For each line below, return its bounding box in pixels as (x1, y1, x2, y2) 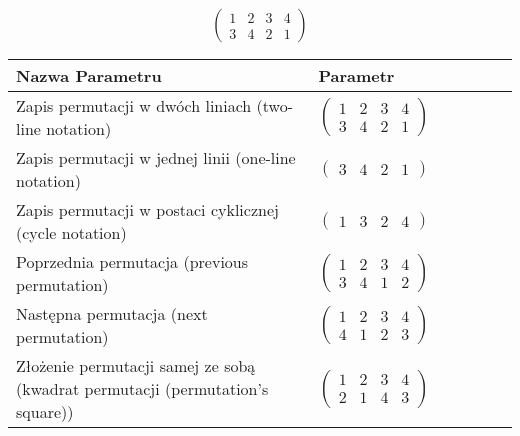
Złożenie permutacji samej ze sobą (16, 354, 256, 378)
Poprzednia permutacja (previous (16, 250, 249, 274)
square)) (16, 400, 74, 424)
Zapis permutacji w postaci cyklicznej (16, 198, 279, 222)
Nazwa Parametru (16, 64, 162, 88)
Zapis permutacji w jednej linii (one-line (16, 146, 296, 170)
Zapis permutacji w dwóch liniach (16, 94, 252, 118)
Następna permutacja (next (16, 302, 208, 326)
